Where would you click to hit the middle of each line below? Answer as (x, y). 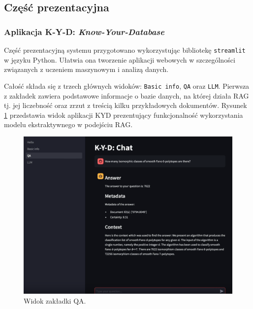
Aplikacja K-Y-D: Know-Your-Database (84, 31)
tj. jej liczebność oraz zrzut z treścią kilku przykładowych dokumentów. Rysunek (126, 105)
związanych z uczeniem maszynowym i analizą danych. (86, 69)
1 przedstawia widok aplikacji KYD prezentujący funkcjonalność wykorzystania (124, 115)
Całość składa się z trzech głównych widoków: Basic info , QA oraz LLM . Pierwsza (127, 86)
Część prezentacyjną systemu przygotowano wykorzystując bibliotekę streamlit (125, 50)
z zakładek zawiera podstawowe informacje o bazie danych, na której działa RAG (126, 95)
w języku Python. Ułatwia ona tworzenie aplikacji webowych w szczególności (120, 59)
